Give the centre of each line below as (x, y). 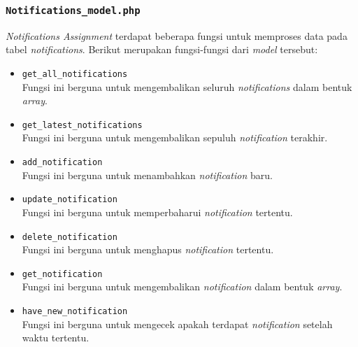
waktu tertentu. (56, 338)
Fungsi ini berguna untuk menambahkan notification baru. (147, 175)
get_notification (62, 274)
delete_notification (70, 237)
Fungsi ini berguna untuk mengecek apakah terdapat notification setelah (177, 324)
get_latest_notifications (82, 125)
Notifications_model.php (73, 10)
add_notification (62, 163)
